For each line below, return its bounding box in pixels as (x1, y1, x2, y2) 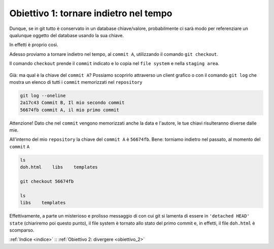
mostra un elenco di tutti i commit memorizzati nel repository (9, 79, 143, 85)
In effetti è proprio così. (9, 42, 58, 48)
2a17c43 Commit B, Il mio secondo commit (20, 100, 125, 106)
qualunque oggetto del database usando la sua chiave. (9, 32, 124, 38)
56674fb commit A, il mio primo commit (20, 107, 119, 113)
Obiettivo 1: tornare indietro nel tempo (9, 8, 173, 19)
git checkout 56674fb (20, 178, 74, 184)
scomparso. (9, 227, 35, 233)
